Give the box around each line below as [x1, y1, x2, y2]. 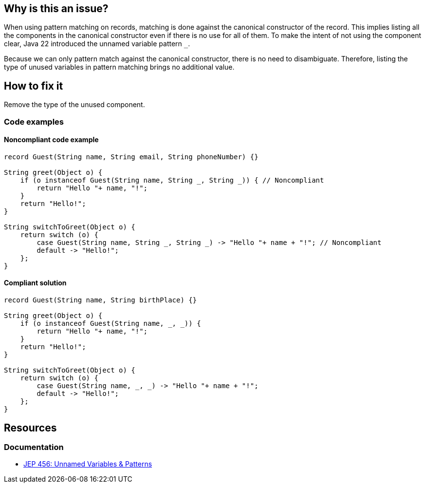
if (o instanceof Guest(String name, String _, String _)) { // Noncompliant [20, 176, 324, 184]
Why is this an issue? [4, 2, 109, 15]
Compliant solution [4, 279, 67, 287]
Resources [4, 421, 57, 434]
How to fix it [4, 79, 63, 92]
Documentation [4, 442, 64, 452]
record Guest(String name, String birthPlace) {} [4, 296, 197, 304]
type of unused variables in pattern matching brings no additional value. [4, 63, 235, 72]
